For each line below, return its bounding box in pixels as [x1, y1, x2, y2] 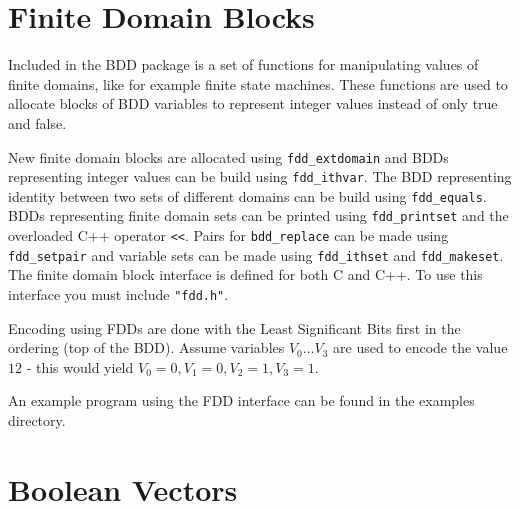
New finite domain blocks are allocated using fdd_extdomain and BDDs [8, 146, 449, 167]
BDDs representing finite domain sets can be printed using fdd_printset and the [8, 205, 509, 226]
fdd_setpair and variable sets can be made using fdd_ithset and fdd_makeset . [8, 244, 504, 265]
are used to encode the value [333, 337, 508, 358]
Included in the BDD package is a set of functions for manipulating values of [8, 54, 479, 75]
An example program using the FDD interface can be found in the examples [8, 390, 475, 411]
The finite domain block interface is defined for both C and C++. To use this [8, 264, 483, 285]
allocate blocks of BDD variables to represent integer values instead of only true [8, 93, 498, 114]
